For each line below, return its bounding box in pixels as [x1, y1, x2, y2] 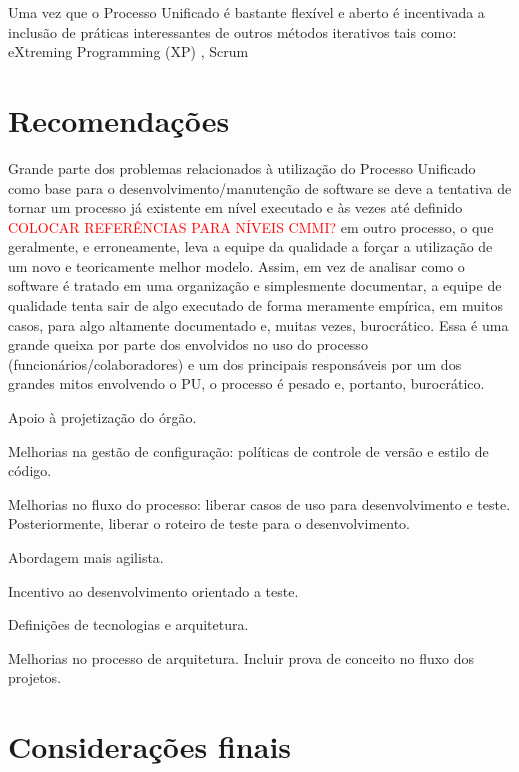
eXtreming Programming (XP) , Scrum [8, 41, 249, 62]
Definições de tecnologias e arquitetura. [8, 614, 249, 635]
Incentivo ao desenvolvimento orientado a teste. [8, 580, 299, 601]
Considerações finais [8, 726, 292, 767]
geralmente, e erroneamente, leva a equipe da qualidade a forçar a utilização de [8, 236, 493, 257]
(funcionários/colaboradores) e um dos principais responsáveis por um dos [8, 353, 462, 374]
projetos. [8, 667, 62, 688]
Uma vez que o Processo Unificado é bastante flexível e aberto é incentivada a [8, 2, 485, 22]
